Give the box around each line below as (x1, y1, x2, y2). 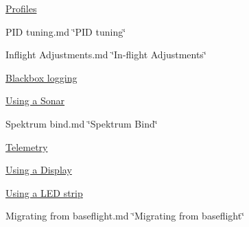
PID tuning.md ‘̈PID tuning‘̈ (5, 24, 126, 38)
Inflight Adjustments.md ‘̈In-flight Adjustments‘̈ (5, 47, 206, 62)
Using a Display (5, 163, 72, 177)
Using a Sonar (5, 93, 65, 108)
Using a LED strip (5, 185, 83, 200)
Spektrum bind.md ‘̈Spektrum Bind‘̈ (5, 116, 158, 130)
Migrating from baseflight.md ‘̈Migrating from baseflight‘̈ (5, 208, 245, 223)
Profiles (5, 1, 37, 15)
